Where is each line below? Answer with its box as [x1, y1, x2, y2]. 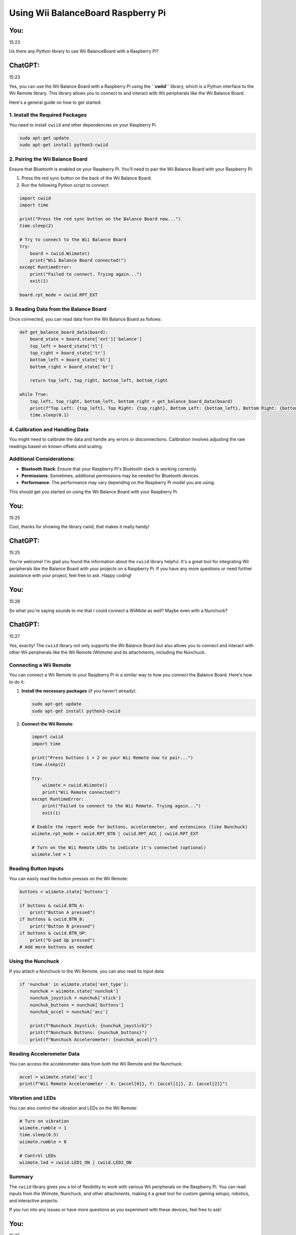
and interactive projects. [9, 1197, 59, 1203]
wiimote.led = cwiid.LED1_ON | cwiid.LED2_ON [19, 1159, 132, 1165]
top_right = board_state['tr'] [30, 350, 106, 356]
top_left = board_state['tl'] [30, 343, 103, 349]
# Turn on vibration [19, 1118, 69, 1124]
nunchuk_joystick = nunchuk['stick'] [30, 995, 121, 1001]
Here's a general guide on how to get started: [9, 99, 102, 105]
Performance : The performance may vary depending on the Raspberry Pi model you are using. [21, 480, 216, 486]
